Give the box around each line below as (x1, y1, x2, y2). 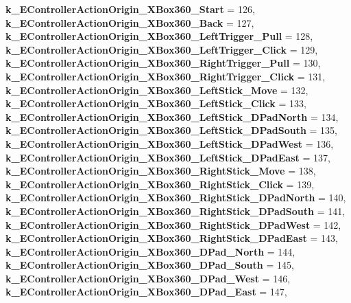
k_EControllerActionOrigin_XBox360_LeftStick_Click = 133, (5, 96, 306, 111)
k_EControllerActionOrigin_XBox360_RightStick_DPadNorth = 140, (5, 190, 346, 205)
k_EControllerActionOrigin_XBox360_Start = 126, (5, 2, 255, 16)
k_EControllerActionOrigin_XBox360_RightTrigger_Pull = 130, (5, 56, 321, 70)
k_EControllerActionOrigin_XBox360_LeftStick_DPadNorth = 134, (5, 109, 339, 124)
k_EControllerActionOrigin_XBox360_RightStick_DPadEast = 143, (5, 231, 338, 245)
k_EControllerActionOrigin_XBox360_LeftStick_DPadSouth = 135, (5, 123, 337, 137)
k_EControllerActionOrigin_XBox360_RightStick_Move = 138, (5, 164, 316, 178)
